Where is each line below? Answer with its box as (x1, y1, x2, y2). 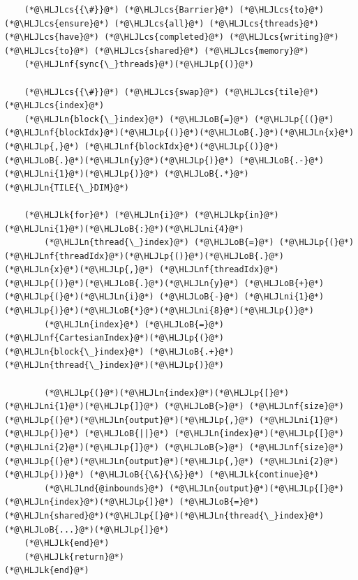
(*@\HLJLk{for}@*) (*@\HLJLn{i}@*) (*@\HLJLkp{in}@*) (24, 209, 279, 220)
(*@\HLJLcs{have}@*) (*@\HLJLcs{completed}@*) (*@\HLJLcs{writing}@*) (4, 32, 339, 43)
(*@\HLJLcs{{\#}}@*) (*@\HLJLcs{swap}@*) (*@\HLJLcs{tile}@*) (24, 87, 320, 97)
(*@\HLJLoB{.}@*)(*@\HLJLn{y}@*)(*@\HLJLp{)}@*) (4, 155, 234, 165)
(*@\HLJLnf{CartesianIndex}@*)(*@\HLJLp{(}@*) (4, 333, 224, 343)
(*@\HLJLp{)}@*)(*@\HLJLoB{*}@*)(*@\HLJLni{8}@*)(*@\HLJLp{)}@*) (4, 306, 314, 316)
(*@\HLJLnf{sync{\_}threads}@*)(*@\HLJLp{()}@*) (24, 59, 254, 70)
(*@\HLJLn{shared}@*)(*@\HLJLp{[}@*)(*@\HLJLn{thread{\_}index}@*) (4, 510, 325, 521)
